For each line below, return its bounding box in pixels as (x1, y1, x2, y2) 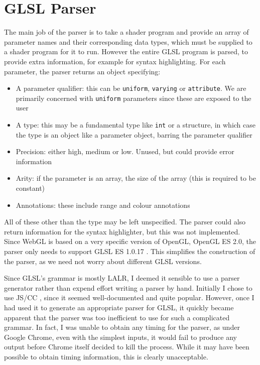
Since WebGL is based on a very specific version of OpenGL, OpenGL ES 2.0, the (4, 236, 256, 247)
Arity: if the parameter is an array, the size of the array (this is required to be (16, 173, 256, 183)
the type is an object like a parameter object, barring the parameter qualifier (16, 129, 252, 140)
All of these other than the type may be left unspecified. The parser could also (4, 216, 246, 227)
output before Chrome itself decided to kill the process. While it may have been (4, 341, 249, 352)
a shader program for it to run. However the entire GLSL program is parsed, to (4, 46, 248, 57)
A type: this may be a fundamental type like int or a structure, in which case (16, 119, 256, 130)
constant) (16, 183, 45, 193)
